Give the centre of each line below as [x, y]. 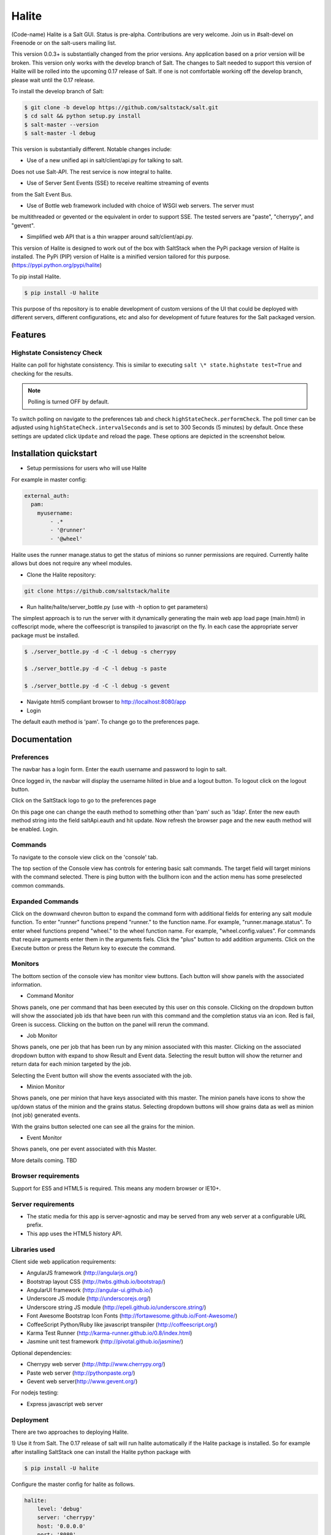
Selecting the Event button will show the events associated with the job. [102, 1075]
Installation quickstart [54, 453]
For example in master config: [49, 480]
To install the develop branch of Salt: [58, 91]
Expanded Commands [45, 901]
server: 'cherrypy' [67, 1518]
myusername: [55, 513]
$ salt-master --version [62, 125]
